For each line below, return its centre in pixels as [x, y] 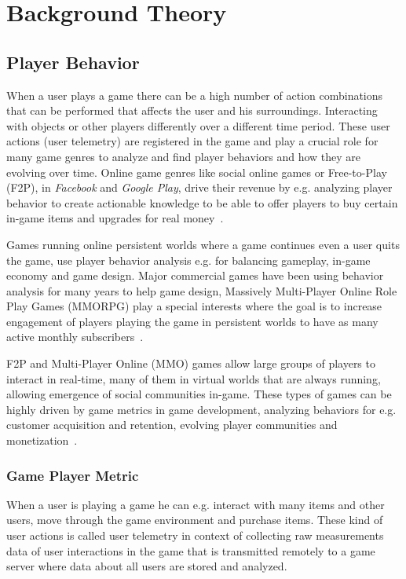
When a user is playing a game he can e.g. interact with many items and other [196, 504]
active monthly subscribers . [75, 337]
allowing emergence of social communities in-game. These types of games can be [199, 394]
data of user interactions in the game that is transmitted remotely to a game [191, 550]
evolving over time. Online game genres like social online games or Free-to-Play [197, 172]
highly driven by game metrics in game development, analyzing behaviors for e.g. [201, 409]
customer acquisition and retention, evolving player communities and [172, 425]
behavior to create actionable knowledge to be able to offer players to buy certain [202, 202]
